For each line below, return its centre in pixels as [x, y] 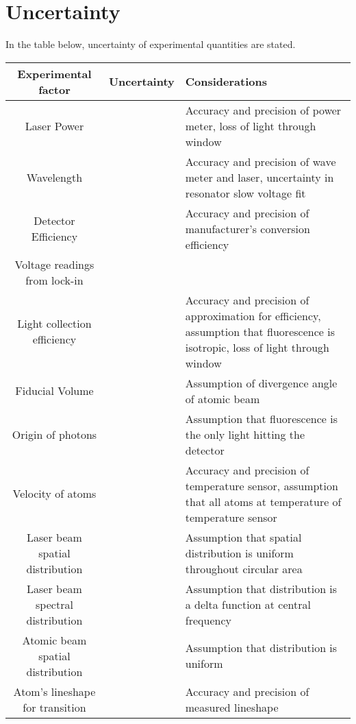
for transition [54, 707]
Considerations [226, 82]
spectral [54, 604]
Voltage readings [54, 264]
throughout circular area [244, 568]
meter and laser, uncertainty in [259, 177]
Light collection [54, 324]
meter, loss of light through [251, 125]
